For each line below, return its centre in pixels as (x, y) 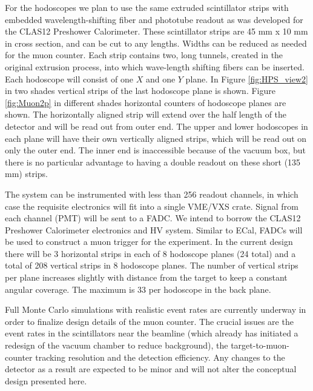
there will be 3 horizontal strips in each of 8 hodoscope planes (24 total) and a (150, 253)
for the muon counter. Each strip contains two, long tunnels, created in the (144, 55)
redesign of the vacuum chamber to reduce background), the (117, 345)
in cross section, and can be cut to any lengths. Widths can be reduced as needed (156, 43)
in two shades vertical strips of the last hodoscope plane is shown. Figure (140, 91)
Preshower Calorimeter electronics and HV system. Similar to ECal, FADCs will (154, 229)
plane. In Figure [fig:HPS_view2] (247, 79)
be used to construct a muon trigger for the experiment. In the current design (149, 242)
